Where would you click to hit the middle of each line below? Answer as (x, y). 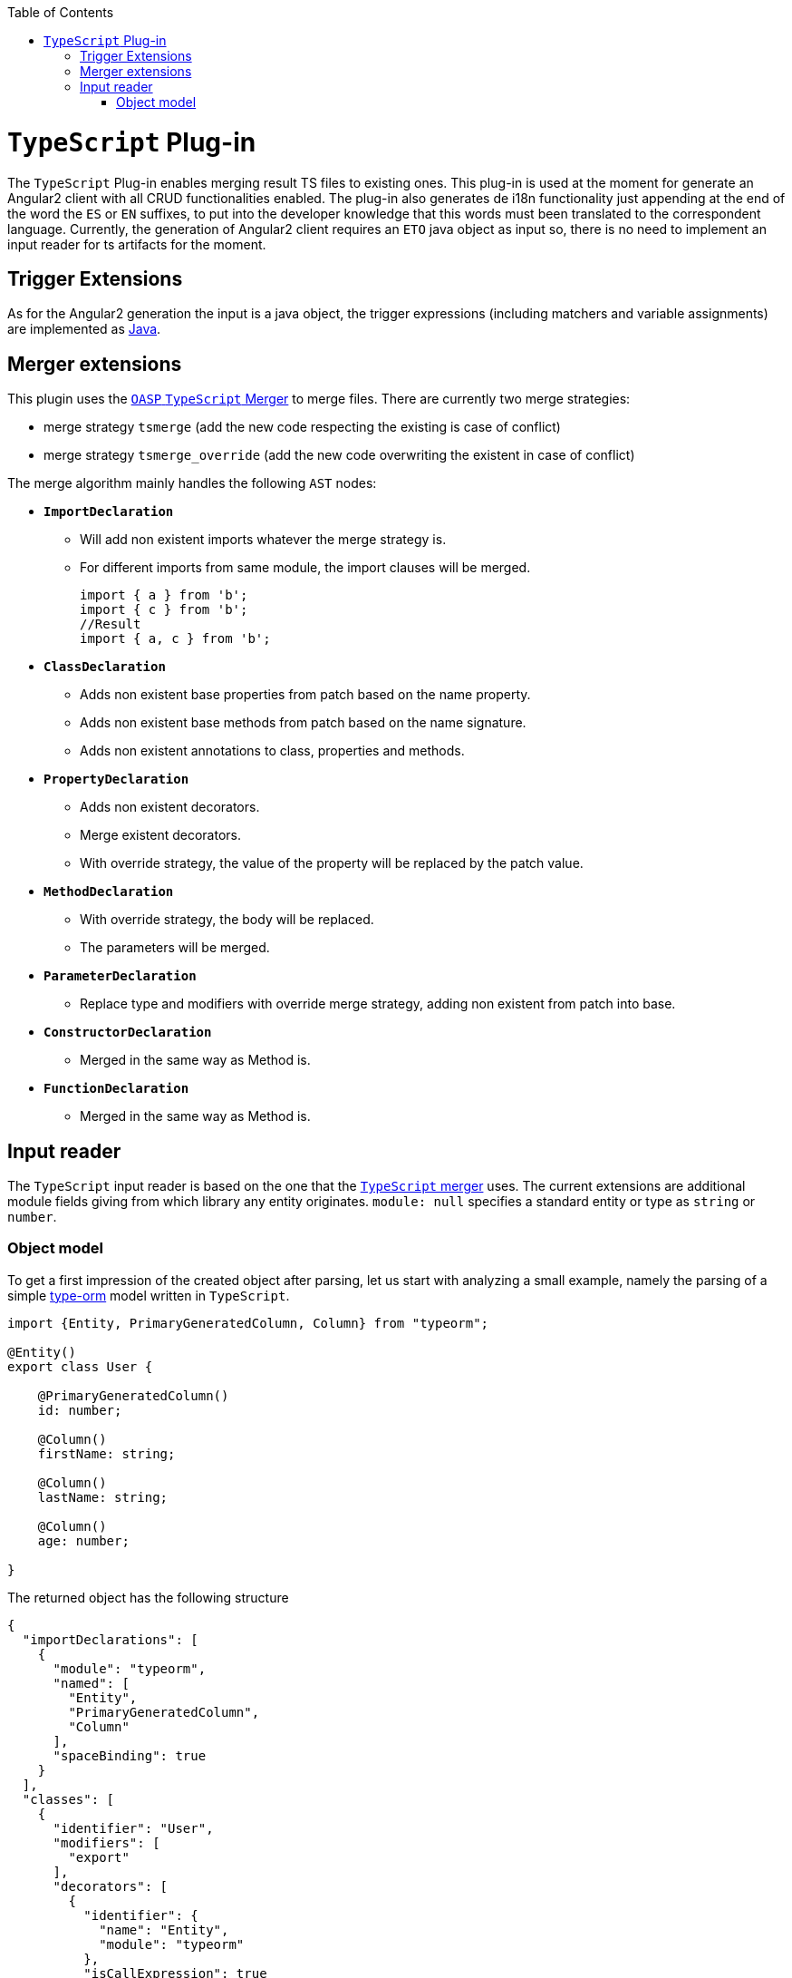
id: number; (80, 1410)
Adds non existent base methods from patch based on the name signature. (303, 723)
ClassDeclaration (105, 667)
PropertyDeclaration (116, 780)
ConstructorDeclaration (128, 1033)
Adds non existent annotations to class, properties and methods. (272, 751)
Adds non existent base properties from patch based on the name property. (305, 695)
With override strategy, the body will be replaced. (227, 920)
